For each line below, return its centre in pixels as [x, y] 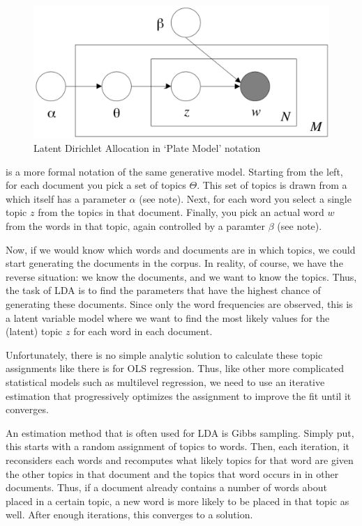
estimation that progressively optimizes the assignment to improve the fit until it [179, 395]
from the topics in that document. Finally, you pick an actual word [181, 212]
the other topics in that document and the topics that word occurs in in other [172, 473]
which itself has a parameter [66, 198]
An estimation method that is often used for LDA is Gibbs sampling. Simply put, [180, 432]
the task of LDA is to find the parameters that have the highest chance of [163, 290]
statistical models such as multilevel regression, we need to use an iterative [165, 381]
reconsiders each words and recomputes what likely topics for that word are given [180, 459]
